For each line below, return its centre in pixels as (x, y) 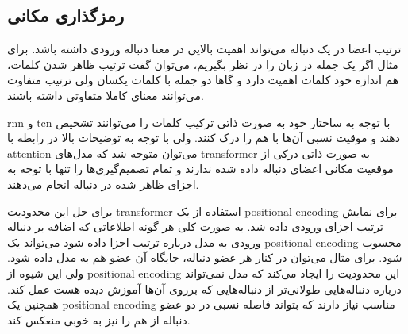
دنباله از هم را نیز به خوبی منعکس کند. (99, 319)
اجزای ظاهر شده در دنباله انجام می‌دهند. (103, 184)
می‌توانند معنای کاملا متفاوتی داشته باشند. (106, 95)
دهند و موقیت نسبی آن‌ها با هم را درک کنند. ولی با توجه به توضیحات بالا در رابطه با (204, 138)
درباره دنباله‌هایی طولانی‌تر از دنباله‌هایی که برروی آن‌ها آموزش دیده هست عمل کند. (204, 288)
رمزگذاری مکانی (66, 15)
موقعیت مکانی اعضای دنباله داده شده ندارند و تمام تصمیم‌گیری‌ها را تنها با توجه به (200, 169)
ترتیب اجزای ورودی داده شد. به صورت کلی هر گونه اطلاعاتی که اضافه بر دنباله (195, 227)
